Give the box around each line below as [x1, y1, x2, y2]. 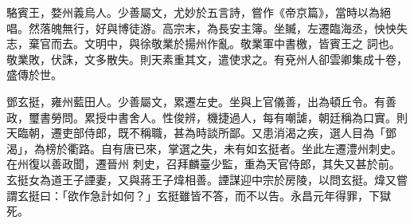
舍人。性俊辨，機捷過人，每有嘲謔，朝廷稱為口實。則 [128, 108, 408, 125]
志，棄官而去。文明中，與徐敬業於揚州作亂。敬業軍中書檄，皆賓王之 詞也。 [6, 35, 400, 52]
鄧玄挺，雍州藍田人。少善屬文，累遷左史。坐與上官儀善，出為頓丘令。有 [6, 92, 385, 109]
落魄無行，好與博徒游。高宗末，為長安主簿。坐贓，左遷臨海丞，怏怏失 [39, 19, 408, 36]
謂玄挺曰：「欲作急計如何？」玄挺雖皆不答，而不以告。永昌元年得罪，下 [6, 187, 380, 203]
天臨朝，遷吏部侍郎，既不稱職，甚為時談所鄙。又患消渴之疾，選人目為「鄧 [6, 124, 396, 141]
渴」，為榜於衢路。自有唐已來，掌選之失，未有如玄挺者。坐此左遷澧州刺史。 [6, 140, 402, 156]
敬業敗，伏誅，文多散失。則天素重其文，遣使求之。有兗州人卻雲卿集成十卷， [6, 50, 408, 67]
